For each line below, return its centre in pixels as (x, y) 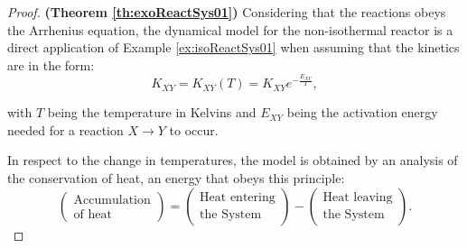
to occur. (194, 129)
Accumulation (112, 201)
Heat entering (238, 198)
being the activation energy (362, 112)
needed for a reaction (65, 129)
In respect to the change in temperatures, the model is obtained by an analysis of (233, 160)
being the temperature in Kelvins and (152, 112)
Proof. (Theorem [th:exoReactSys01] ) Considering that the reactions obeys (227, 12)
